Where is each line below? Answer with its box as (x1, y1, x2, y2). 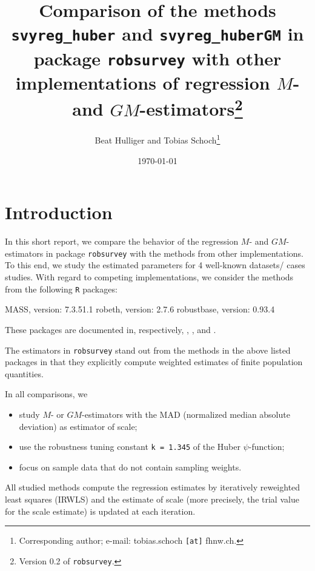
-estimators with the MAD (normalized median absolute (82, 408, 290, 420)
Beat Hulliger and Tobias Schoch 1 (94, 132, 220, 147)
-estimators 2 (139, 94, 243, 121)
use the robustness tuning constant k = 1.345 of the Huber (19, 440, 240, 453)
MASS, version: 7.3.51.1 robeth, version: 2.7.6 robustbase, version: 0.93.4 (5, 303, 275, 315)
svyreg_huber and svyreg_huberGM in (11, 21, 304, 46)
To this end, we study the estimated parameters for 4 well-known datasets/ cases (5, 259, 305, 271)
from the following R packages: (5, 282, 118, 295)
